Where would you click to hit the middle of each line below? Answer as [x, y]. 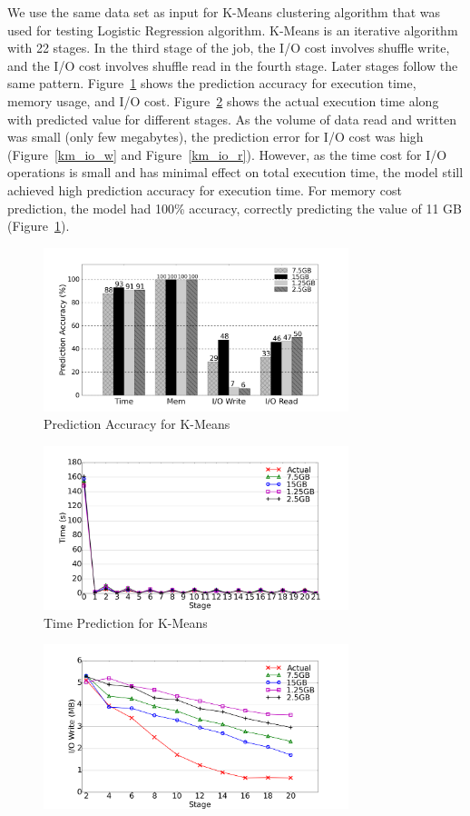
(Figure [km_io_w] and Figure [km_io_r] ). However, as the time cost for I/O [227, 154]
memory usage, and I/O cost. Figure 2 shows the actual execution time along [223, 100]
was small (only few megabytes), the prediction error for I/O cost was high [215, 137]
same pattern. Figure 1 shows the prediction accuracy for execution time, [212, 83]
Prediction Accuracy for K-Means [137, 424]
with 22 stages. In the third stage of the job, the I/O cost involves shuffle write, [229, 48]
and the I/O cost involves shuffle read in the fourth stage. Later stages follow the [233, 65]
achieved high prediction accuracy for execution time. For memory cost [205, 189]
